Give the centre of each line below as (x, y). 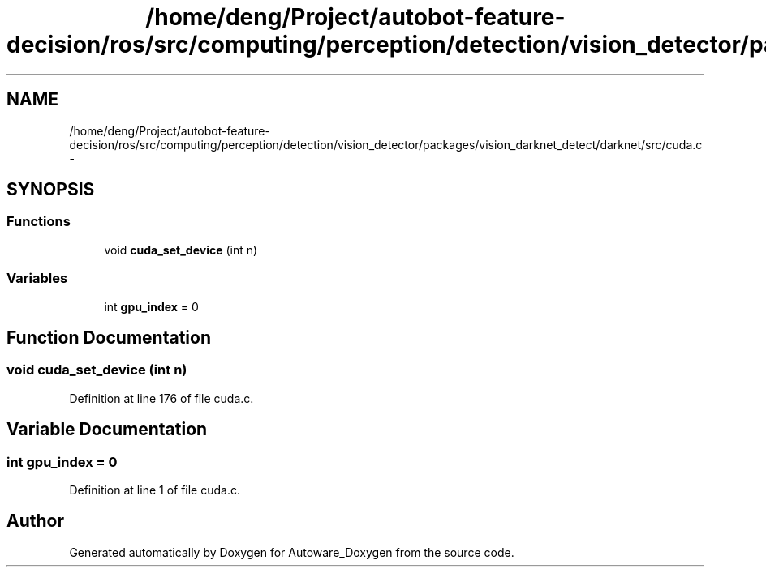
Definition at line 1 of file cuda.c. (155, 490)
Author (35, 521)
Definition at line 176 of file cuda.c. (161, 398)
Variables (37, 278)
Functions (39, 222)
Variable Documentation (107, 430)
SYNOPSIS (51, 190)
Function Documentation (109, 337)
